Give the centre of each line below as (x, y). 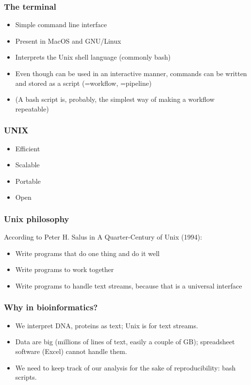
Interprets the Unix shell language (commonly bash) (93, 57)
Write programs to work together (65, 269)
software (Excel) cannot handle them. (71, 351)
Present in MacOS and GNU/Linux (68, 40)
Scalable (27, 165)
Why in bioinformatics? (51, 307)
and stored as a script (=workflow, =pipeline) (84, 83)
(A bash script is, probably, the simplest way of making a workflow (115, 99)
